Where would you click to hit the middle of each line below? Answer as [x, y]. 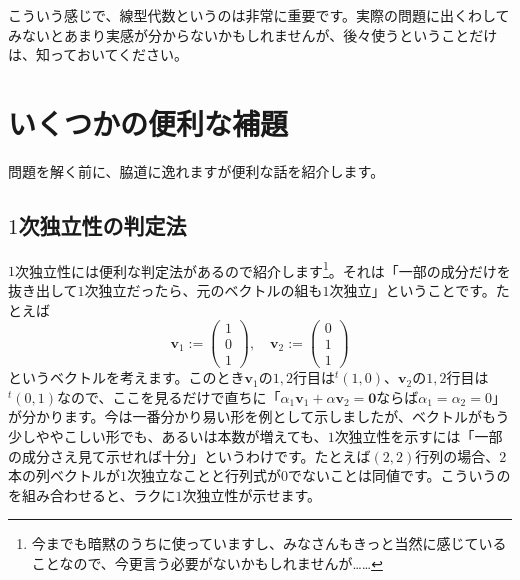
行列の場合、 [457, 455]
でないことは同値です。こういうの [399, 475]
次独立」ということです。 [412, 289]
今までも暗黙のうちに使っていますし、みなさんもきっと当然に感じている [269, 543]
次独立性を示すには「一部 [418, 436]
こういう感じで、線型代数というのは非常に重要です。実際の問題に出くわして [259, 15]
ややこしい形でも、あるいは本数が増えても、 [181, 436]
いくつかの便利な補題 [148, 122]
